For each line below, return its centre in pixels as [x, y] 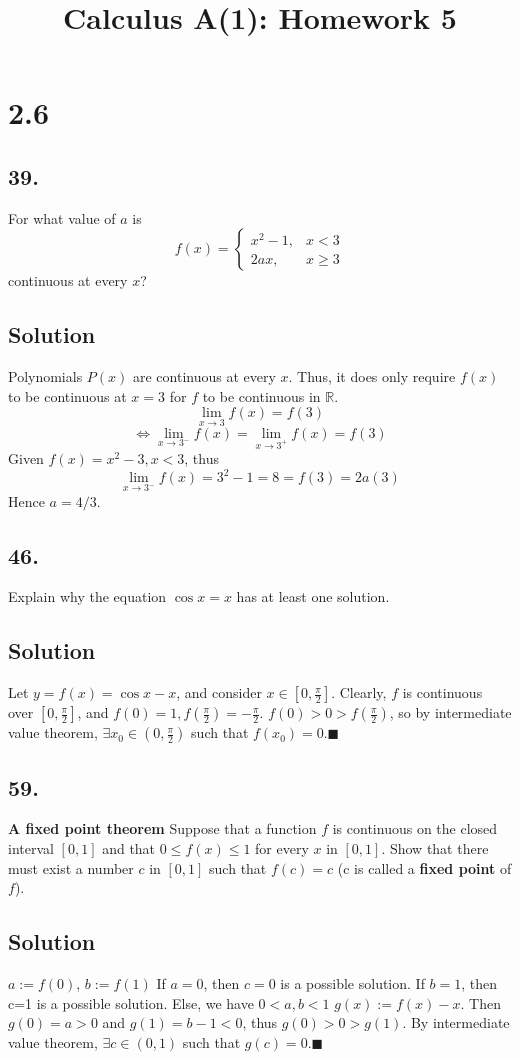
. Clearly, [359, 692]
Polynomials [45, 376]
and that [129, 848]
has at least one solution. [313, 596]
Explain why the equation [87, 596]
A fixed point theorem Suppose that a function [162, 828]
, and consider [219, 692]
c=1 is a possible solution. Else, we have [131, 1002]
